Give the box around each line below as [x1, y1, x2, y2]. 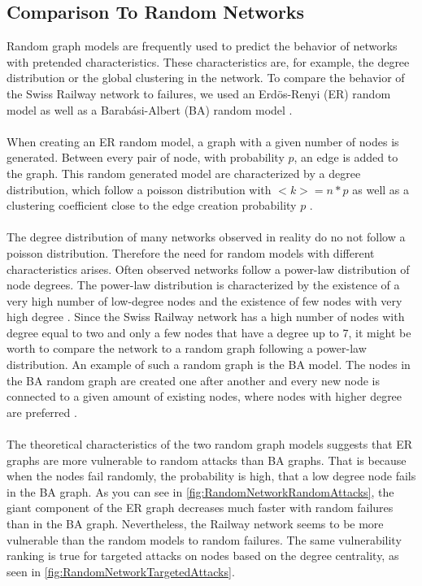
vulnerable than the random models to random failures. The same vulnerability [7, 531, 402, 548]
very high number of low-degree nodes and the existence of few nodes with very [7, 292, 402, 309]
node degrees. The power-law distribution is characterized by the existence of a [7, 276, 400, 293]
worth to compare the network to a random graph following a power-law [7, 340, 367, 357]
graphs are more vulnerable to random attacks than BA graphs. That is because [7, 451, 407, 468]
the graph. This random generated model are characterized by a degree [7, 164, 361, 181]
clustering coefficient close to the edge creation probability [7, 197, 297, 214]
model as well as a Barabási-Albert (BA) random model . [7, 101, 293, 118]
